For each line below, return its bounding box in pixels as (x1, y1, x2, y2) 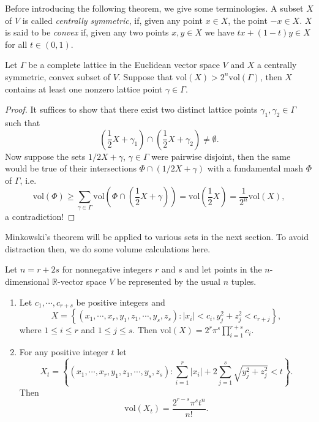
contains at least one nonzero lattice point (5, 82, 163, 95)
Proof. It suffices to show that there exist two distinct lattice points (5, 103, 258, 116)
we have (205, 26, 235, 39)
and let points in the (185, 263, 262, 276)
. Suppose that (118, 70, 173, 83)
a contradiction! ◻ (5, 209, 75, 222)
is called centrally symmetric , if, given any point (22, 13, 203, 26)
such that (5, 116, 40, 129)
